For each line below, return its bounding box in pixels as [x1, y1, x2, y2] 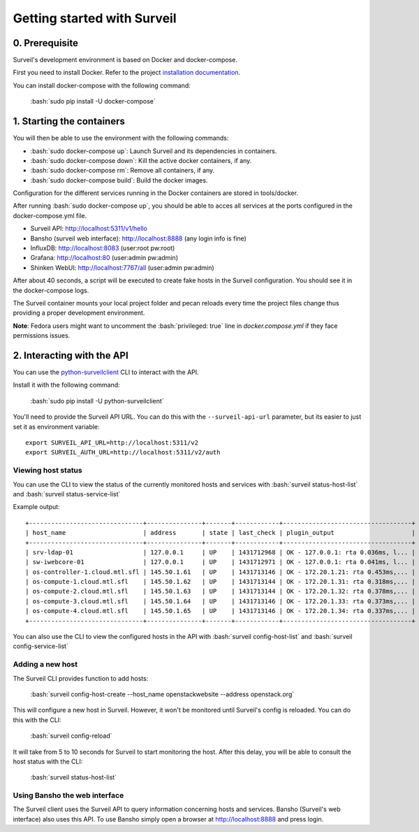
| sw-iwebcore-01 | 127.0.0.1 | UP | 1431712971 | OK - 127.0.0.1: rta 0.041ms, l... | [25, 558, 416, 566]
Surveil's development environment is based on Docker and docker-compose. [13, 56, 237, 64]
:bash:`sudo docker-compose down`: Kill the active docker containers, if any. [30, 156, 252, 164]
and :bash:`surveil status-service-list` [13, 489, 121, 498]
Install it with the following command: [13, 381, 120, 389]
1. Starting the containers [13, 115, 125, 127]
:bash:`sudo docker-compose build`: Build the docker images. [30, 175, 208, 185]
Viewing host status [13, 466, 83, 475]
